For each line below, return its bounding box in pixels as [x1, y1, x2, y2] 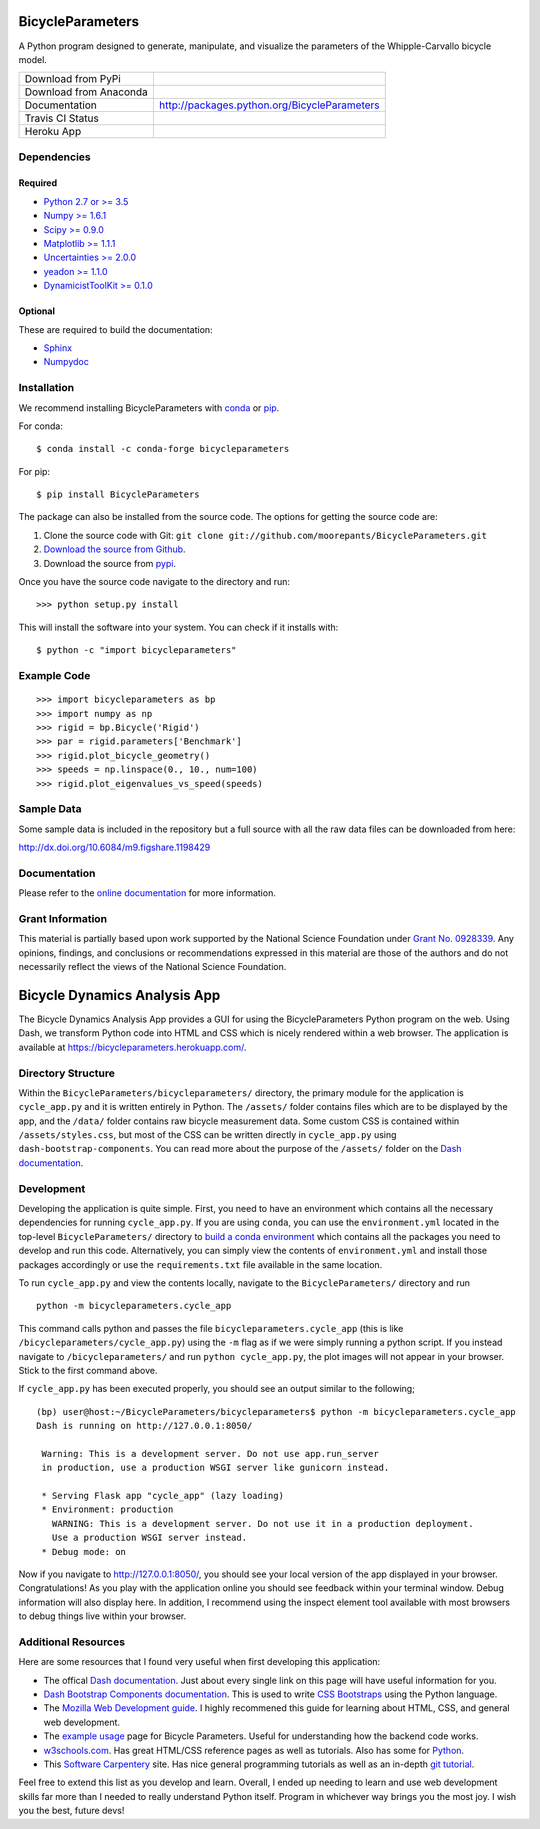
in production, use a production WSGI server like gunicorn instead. [41, 1462, 390, 1474]
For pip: [18, 465, 50, 477]
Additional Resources [18, 1635, 125, 1649]
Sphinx [43, 341, 73, 354]
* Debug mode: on [41, 1546, 127, 1557]
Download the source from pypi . [43, 557, 177, 569]
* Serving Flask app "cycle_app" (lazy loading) [41, 1490, 285, 1502]
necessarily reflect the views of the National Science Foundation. [18, 961, 287, 973]
